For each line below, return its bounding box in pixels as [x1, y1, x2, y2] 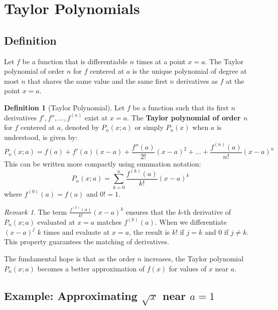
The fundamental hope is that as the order [4, 253, 135, 264]
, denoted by [61, 122, 99, 132]
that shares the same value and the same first [28, 75, 168, 86]
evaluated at [37, 216, 75, 227]
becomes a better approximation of [37, 263, 145, 273]
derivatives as [176, 75, 218, 86]
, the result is [129, 226, 170, 237]
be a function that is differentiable [22, 56, 127, 66]
